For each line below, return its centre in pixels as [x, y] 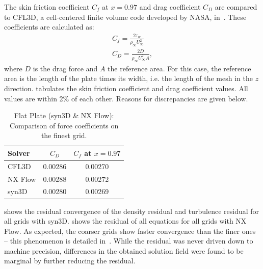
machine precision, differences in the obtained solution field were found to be [124, 250]
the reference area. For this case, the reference [179, 68]
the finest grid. [64, 135]
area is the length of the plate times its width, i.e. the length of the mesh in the [128, 78]
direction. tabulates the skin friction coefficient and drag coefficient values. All [126, 88]
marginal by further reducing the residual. [70, 261]
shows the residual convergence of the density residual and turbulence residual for [132, 211]
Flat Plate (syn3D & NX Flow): [64, 115]
